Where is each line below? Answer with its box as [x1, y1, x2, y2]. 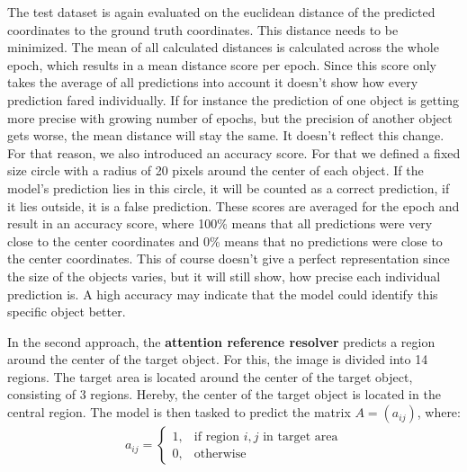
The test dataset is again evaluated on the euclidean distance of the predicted [7, 3, 436, 21]
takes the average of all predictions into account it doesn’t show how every [7, 73, 418, 92]
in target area [263, 430, 338, 443]
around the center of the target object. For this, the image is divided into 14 [7, 350, 428, 369]
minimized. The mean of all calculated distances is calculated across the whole [7, 38, 439, 57]
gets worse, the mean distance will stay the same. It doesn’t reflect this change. [7, 126, 445, 145]
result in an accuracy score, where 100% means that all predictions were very [7, 214, 433, 233]
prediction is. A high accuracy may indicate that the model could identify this [7, 284, 438, 303]
